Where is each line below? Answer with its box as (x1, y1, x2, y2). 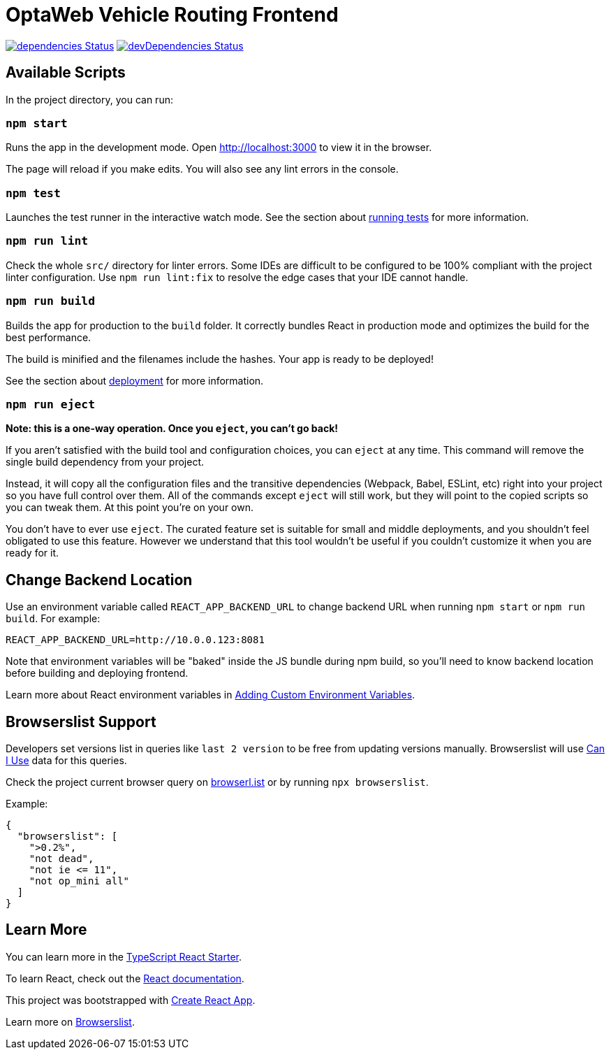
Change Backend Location (6, 570, 193, 589)
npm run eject (6, 397, 96, 411)
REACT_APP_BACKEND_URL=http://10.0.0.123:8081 (6, 634, 265, 646)
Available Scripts (6, 64, 126, 82)
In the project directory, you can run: (6, 93, 173, 106)
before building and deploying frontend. (6, 667, 189, 680)
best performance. (6, 331, 91, 343)
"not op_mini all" (29, 875, 130, 887)
